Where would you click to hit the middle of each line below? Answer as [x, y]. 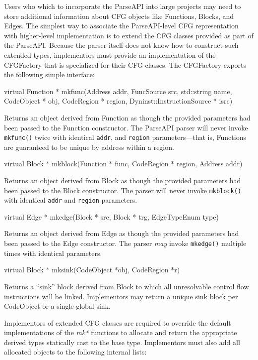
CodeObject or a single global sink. [57, 306]
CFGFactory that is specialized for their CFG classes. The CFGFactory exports [125, 64]
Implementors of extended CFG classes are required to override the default [118, 322]
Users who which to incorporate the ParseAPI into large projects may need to [123, 6]
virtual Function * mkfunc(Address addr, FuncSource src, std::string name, [118, 91]
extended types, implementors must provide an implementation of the [110, 55]
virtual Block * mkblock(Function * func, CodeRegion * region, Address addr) [123, 164]
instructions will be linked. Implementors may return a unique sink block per [121, 296]
